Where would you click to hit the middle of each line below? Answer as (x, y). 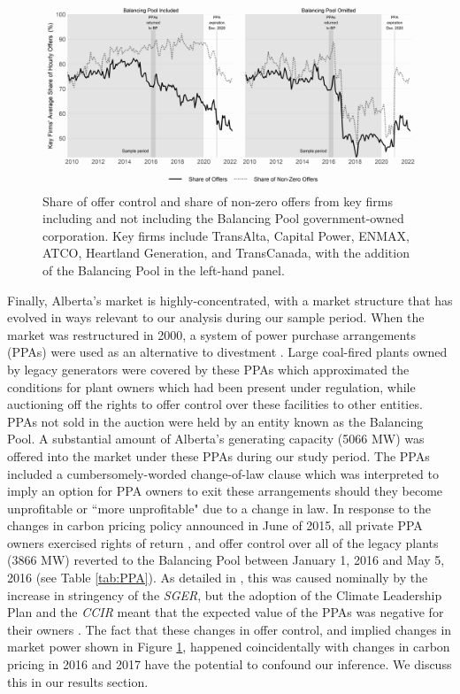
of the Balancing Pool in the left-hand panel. (164, 270)
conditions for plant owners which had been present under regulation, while (211, 386)
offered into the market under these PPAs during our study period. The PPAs (218, 455)
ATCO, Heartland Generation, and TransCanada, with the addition (226, 253)
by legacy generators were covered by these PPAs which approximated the (208, 369)
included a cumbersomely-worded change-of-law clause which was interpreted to (223, 473)
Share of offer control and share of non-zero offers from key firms (218, 200)
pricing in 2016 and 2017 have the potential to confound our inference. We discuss (230, 664)
